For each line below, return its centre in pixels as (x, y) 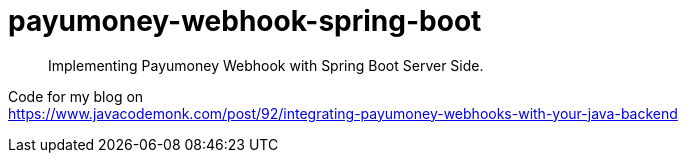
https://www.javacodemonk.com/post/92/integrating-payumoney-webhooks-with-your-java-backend (343, 113)
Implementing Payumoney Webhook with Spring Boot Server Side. (266, 65)
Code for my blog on (76, 96)
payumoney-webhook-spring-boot (245, 21)
